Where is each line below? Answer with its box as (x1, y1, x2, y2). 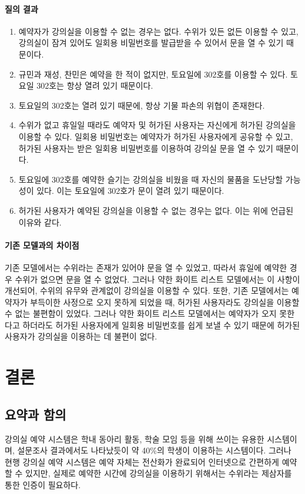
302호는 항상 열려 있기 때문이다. (36, 79, 153, 92)
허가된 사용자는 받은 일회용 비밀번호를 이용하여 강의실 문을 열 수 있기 (18, 142, 273, 154)
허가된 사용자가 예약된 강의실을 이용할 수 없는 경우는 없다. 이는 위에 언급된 (18, 204, 294, 216)
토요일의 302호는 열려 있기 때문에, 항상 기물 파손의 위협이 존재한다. (18, 99, 265, 111)
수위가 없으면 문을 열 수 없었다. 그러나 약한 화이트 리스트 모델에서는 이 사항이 (15, 273, 300, 285)
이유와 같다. (18, 216, 62, 228)
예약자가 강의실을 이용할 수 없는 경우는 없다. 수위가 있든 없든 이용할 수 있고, (18, 25, 299, 37)
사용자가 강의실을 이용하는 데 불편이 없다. (5, 330, 157, 342)
